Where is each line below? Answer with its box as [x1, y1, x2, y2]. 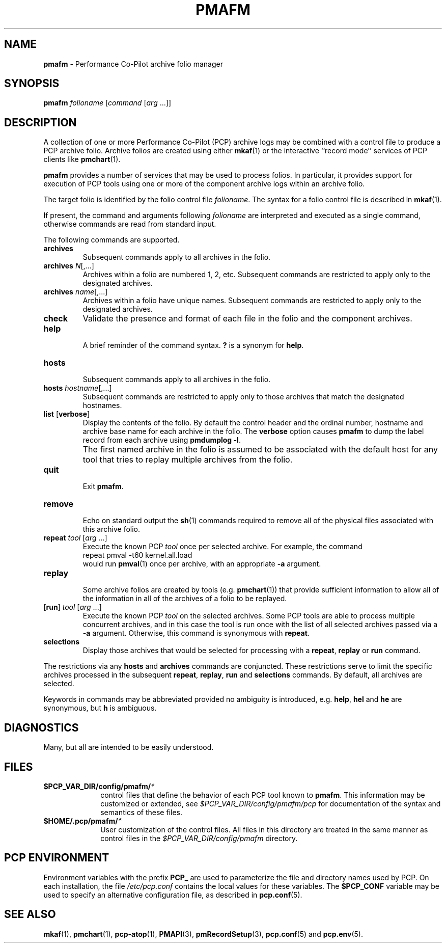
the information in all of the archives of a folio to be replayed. [82, 594, 287, 603]
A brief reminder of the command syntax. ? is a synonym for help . [82, 341, 304, 350]
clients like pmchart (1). [43, 155, 121, 164]
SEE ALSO [4, 908, 56, 921]
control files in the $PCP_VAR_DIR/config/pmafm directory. [100, 833, 298, 843]
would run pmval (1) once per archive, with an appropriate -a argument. [82, 559, 321, 569]
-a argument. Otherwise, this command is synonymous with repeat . [82, 629, 310, 638]
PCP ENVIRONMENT [4, 851, 109, 864]
